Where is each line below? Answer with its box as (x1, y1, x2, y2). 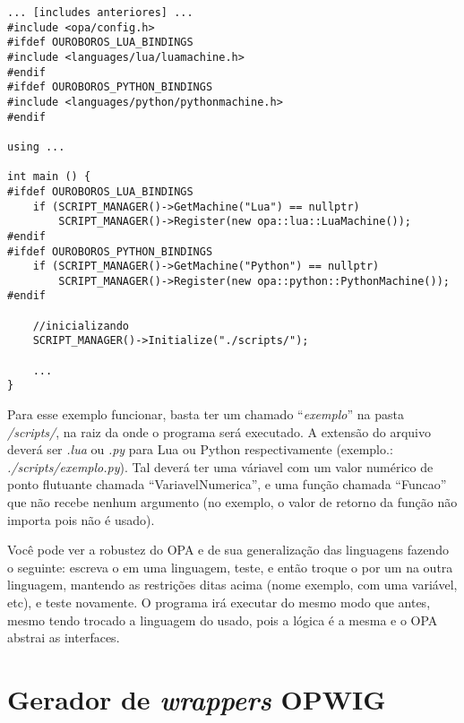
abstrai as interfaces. (7, 628, 120, 647)
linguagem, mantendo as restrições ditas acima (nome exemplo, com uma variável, (7, 575, 458, 594)
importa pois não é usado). (7, 510, 155, 529)
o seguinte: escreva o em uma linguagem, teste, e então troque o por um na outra (7, 557, 453, 576)
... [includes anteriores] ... (7, 6, 193, 19)
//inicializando (32, 319, 130, 332)
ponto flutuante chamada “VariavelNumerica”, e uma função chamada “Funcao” (7, 475, 447, 494)
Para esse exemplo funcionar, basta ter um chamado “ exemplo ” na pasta (7, 405, 404, 424)
